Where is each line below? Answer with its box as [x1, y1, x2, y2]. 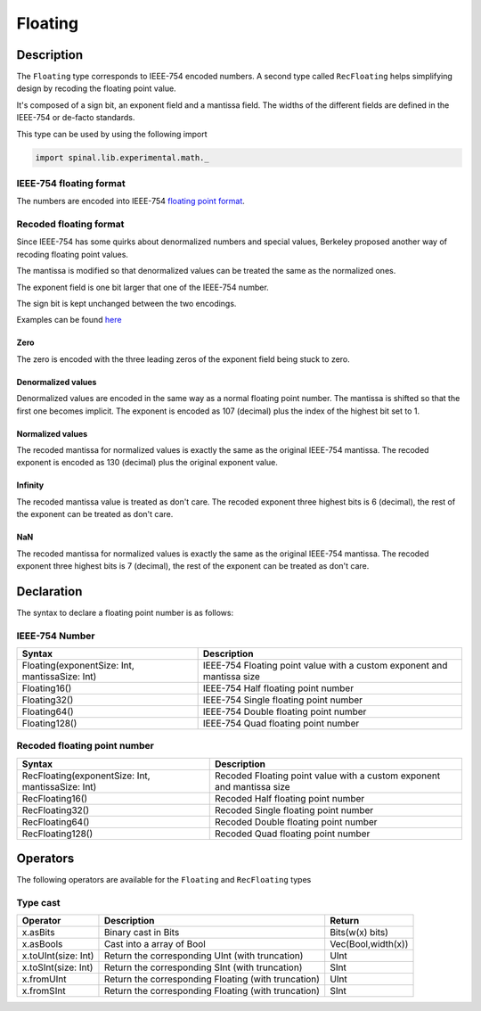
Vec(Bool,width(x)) [330, 938, 409, 950]
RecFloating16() [21, 792, 88, 804]
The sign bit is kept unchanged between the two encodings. [16, 299, 237, 309]
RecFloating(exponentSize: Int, [21, 769, 151, 782]
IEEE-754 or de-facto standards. [16, 112, 135, 123]
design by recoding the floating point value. [16, 83, 177, 94]
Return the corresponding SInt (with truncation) [103, 961, 303, 974]
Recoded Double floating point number [214, 816, 378, 828]
